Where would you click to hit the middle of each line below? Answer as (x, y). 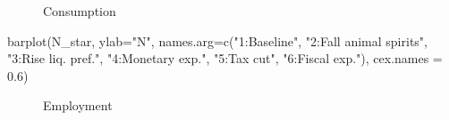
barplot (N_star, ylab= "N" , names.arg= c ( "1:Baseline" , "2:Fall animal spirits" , (217, 40)
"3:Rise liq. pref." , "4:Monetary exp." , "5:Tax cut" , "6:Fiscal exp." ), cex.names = (225, 58)
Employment (78, 105)
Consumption (80, 11)
